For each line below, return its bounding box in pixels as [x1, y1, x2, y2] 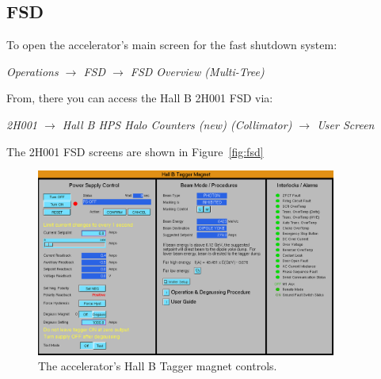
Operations [6, 63, 59, 79]
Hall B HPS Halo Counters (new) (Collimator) [62, 116, 292, 132]
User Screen [317, 116, 375, 132]
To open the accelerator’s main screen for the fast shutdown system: [6, 36, 337, 53]
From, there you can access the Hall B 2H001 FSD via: [6, 90, 273, 106]
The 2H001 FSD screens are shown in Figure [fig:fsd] [6, 143, 264, 159]
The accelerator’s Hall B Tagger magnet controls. [38, 358, 277, 374]
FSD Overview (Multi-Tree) [130, 63, 265, 79]
